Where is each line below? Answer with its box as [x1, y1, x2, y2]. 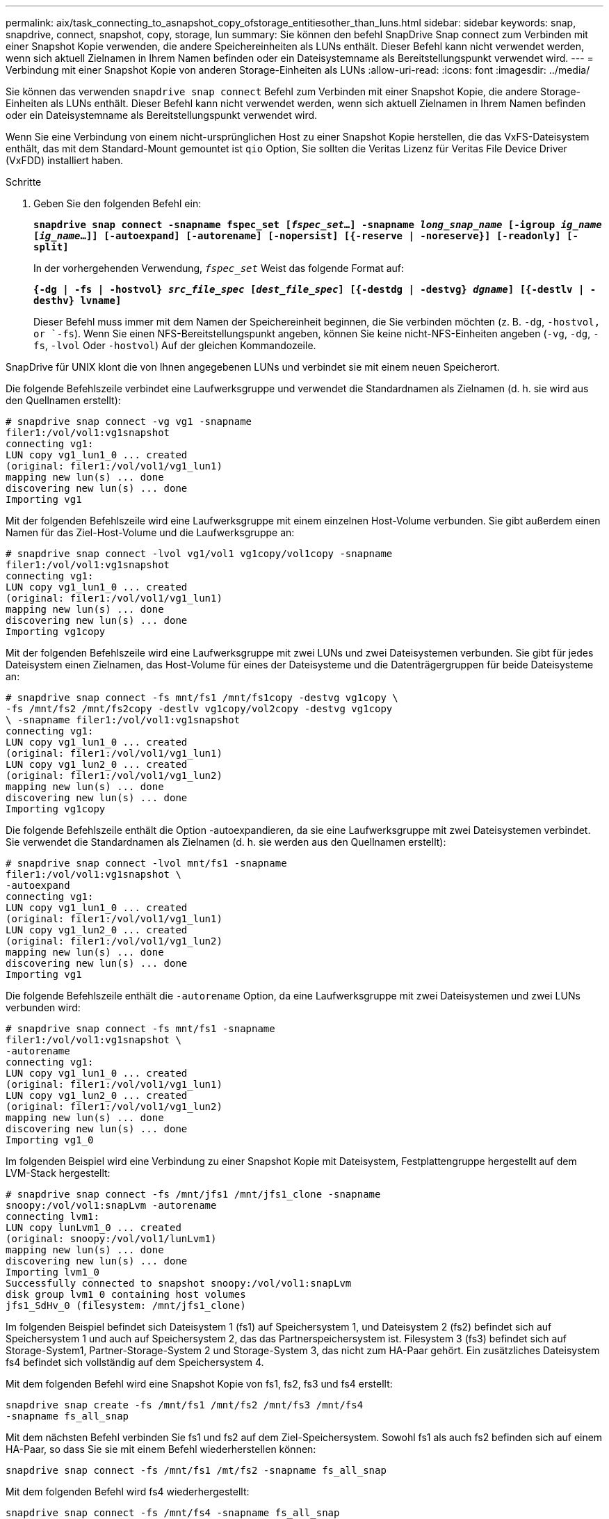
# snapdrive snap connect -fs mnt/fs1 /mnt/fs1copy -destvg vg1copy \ [6, 692, 398, 703]
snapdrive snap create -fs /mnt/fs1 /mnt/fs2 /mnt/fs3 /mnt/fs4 [6, 1399, 364, 1410]
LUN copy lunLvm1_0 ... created [6, 1222, 181, 1233]
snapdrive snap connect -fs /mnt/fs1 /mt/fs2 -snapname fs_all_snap [6, 1465, 387, 1476]
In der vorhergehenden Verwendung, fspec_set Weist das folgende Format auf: [33, 262, 405, 274]
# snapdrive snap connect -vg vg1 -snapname [6, 416, 252, 427]
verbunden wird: [6, 1002, 81, 1013]
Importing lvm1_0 [6, 1267, 99, 1278]
